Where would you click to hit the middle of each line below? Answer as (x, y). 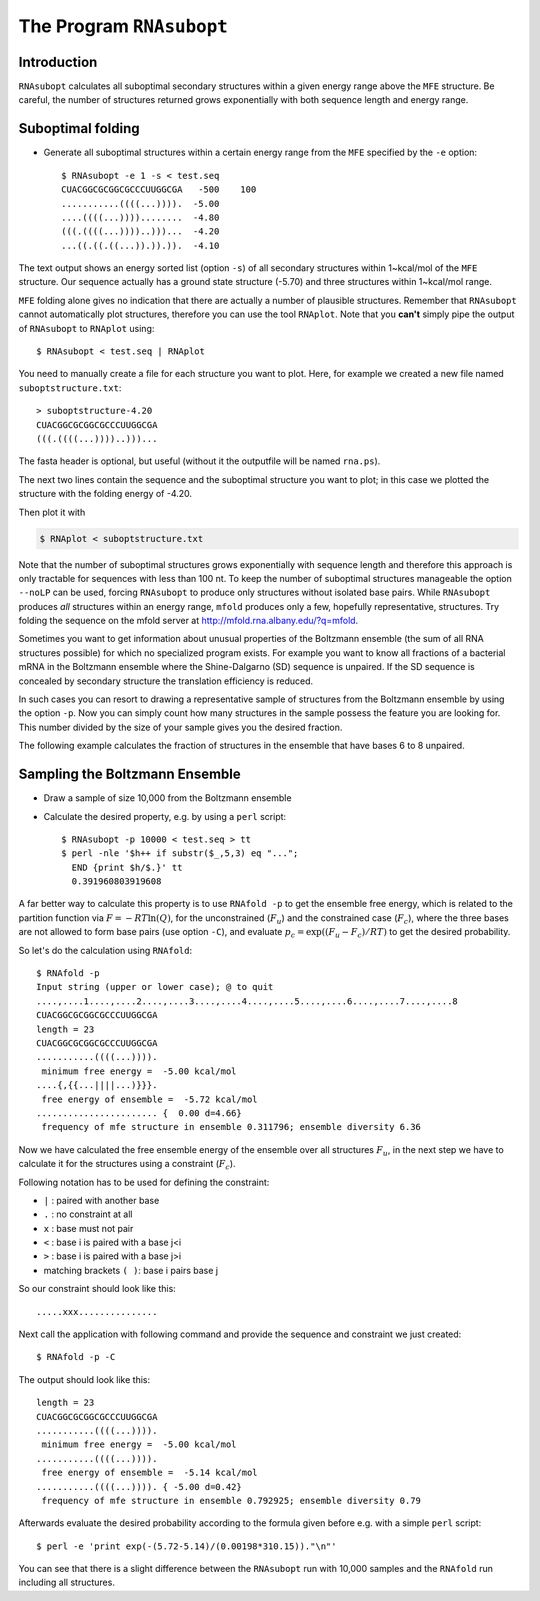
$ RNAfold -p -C (76, 1357)
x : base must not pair (88, 1228)
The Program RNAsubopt (123, 26)
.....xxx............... (97, 1311)
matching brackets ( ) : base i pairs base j (131, 1270)
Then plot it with (52, 512)
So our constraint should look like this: (97, 1289)
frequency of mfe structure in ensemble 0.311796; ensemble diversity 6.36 (231, 1127)
